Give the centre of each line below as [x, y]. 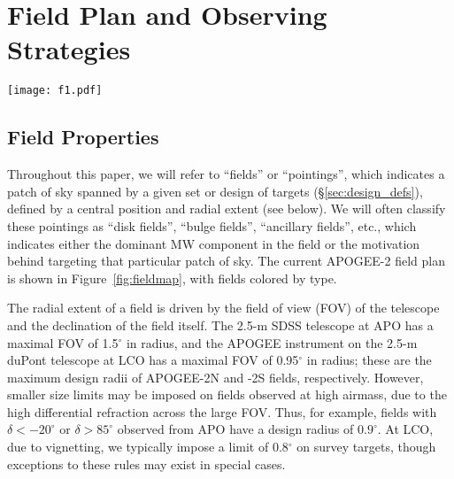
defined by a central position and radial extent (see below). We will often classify [227, 209]
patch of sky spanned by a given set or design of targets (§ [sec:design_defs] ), [215, 191]
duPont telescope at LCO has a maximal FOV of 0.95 [153, 360]
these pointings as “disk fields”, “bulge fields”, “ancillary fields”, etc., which [212, 225]
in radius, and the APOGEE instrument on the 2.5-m [272, 342]
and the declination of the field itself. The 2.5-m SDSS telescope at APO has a [220, 324]
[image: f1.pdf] [55, 91]
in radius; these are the [369, 360]
